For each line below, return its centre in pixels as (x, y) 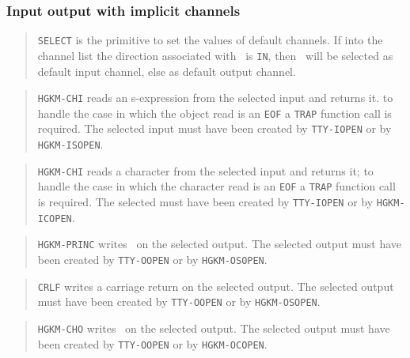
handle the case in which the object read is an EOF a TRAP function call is (214, 113)
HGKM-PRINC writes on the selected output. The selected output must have (220, 244)
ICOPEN (55, 219)
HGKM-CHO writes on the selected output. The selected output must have (214, 328)
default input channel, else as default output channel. (167, 71)
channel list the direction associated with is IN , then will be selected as (215, 55)
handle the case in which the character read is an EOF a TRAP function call (216, 186)
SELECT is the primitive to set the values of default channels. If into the (210, 40)
